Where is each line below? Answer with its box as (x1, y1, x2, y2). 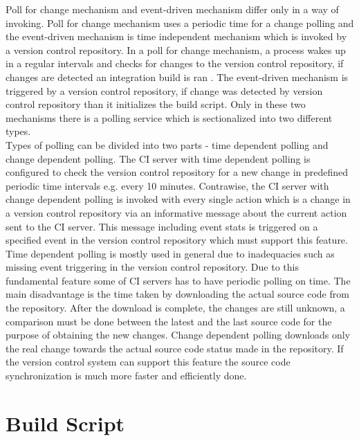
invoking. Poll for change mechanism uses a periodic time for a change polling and (6, 15, 354, 30)
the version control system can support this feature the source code (6, 354, 291, 369)
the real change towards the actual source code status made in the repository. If (6, 341, 344, 355)
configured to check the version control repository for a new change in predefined (6, 165, 349, 179)
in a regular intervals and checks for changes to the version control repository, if (6, 56, 344, 71)
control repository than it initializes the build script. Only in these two (6, 97, 306, 111)
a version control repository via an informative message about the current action (6, 205, 347, 219)
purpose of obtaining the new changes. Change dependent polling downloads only (6, 327, 351, 342)
